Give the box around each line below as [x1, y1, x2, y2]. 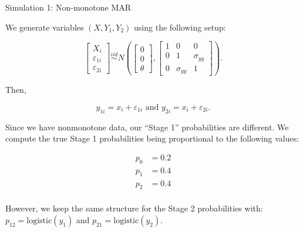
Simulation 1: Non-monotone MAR [5, 1, 132, 13]
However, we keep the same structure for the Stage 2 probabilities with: [5, 202, 263, 214]
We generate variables [5, 21, 84, 33]
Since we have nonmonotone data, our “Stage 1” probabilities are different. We [5, 120, 289, 133]
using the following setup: [134, 21, 226, 33]
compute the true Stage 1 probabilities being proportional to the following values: [5, 132, 299, 144]
